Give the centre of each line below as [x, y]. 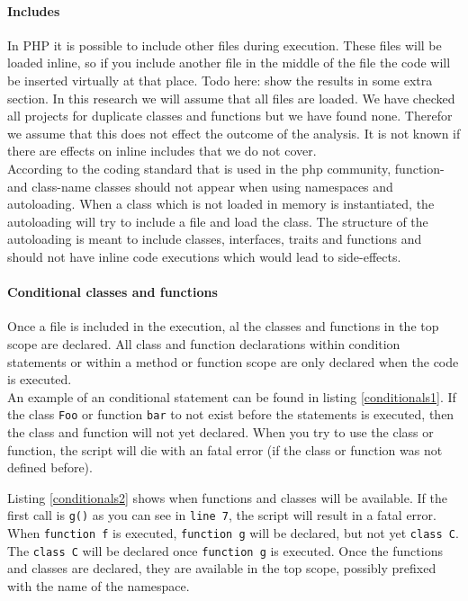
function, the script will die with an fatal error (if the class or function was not [225, 449]
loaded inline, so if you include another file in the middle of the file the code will [229, 63]
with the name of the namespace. [99, 585]
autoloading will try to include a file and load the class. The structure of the [218, 221]
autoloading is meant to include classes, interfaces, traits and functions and [215, 239]
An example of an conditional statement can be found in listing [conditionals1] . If [232, 396]
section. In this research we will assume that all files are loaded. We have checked [231, 98]
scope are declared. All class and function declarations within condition [204, 343]
